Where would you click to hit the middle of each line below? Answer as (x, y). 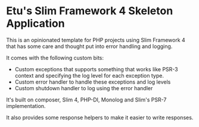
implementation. (26, 106)
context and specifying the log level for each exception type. (89, 75)
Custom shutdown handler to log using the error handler (84, 88)
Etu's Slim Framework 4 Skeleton (90, 11)
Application (35, 23)
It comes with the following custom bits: (55, 58)
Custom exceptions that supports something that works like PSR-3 (97, 69)
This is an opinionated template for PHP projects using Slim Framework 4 (96, 40)
